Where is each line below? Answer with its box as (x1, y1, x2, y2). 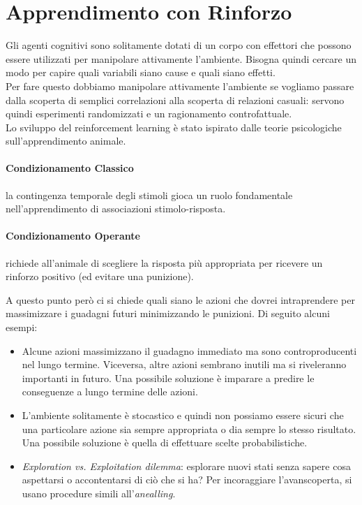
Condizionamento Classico (6, 161, 134, 175)
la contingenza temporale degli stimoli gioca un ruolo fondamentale (6, 187, 293, 202)
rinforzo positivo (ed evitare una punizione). (6, 269, 194, 284)
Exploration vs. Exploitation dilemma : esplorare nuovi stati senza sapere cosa (22, 458, 351, 473)
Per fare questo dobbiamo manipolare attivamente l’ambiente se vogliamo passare (6, 78, 354, 93)
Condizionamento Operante (6, 228, 140, 243)
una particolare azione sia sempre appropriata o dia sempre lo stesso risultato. (22, 421, 356, 436)
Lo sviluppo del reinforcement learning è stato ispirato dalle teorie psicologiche (6, 119, 342, 134)
